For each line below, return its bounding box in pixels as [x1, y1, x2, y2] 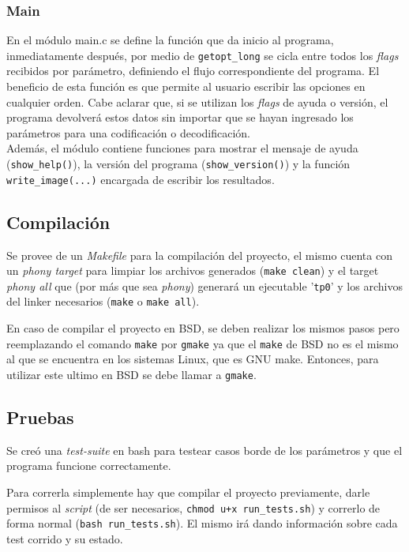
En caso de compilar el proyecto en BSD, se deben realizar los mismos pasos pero [6, 320, 400, 336]
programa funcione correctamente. [6, 457, 171, 474]
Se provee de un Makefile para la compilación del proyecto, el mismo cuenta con [6, 246, 392, 263]
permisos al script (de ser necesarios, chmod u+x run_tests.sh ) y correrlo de [6, 499, 381, 516]
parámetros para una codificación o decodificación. [6, 124, 250, 141]
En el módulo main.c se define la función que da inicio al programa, [6, 32, 334, 48]
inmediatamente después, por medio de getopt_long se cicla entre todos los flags [6, 47, 399, 63]
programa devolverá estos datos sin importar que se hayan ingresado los [6, 109, 354, 126]
